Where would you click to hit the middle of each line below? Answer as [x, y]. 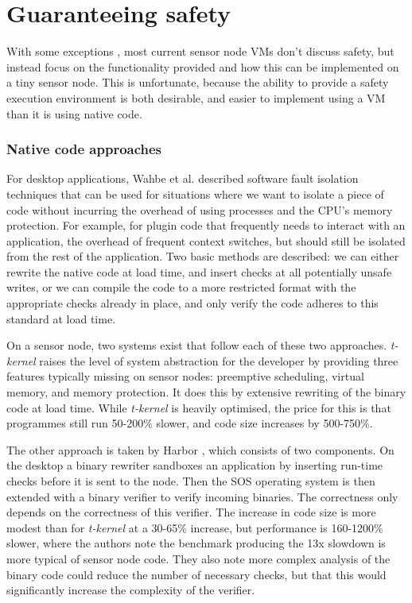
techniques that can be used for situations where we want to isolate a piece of [195, 193]
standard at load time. [61, 318]
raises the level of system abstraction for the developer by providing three [219, 360]
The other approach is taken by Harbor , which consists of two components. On [200, 449]
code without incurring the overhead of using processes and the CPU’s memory [200, 209]
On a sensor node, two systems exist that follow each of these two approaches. [197, 345]
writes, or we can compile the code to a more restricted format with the [181, 287]
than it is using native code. [74, 113]
